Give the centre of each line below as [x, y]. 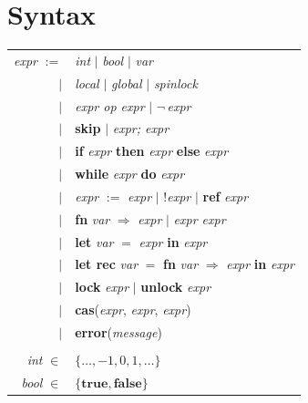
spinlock [175, 83]
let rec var [107, 264]
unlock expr [176, 287]
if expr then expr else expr [152, 151]
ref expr [226, 196]
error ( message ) [118, 332]
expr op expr [110, 105]
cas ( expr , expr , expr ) [133, 310]
